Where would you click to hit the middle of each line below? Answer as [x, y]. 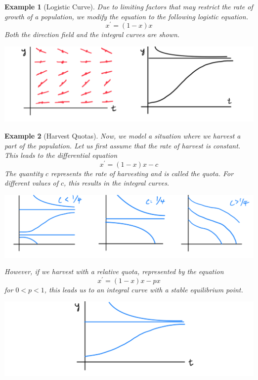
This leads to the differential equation [61, 155]
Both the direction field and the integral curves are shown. [92, 34]
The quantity [24, 173]
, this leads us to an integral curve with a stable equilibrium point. [144, 289]
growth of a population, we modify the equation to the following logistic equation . [126, 16]
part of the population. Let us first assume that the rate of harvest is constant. [123, 145]
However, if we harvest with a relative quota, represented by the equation [114, 271]
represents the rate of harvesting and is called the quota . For [142, 173]
